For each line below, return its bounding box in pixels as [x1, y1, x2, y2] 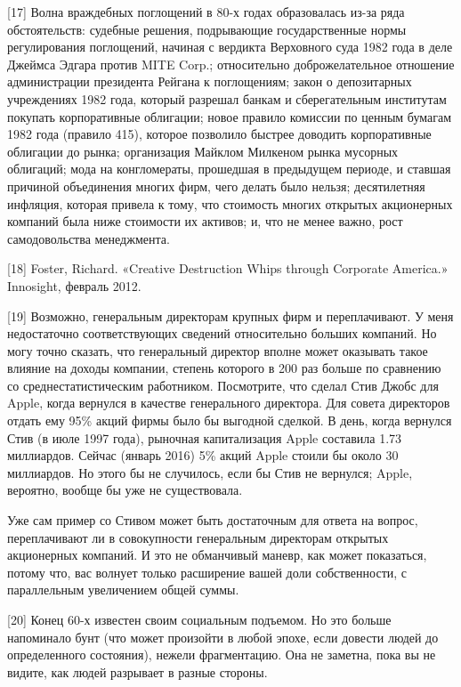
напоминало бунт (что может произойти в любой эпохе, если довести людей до [7, 627, 439, 646]
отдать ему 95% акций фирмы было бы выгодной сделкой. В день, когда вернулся [7, 411, 452, 430]
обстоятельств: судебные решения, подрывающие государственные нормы [7, 20, 407, 38]
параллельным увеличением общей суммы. [7, 580, 239, 599]
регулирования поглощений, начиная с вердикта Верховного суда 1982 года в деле [7, 37, 453, 56]
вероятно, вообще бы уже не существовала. [7, 481, 243, 499]
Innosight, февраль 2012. [7, 276, 142, 295]
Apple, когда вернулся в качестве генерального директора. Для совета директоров [7, 393, 450, 412]
